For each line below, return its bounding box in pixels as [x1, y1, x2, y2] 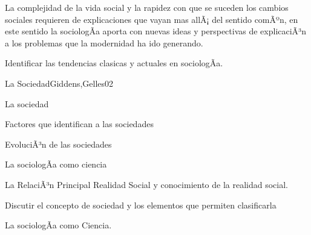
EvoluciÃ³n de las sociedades [5, 137, 112, 150]
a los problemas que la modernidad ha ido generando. [5, 36, 203, 49]
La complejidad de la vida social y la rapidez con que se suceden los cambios [5, 1, 289, 13]
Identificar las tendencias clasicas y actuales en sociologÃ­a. [5, 57, 223, 69]
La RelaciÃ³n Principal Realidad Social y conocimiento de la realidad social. [5, 178, 288, 190]
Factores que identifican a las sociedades [5, 117, 154, 130]
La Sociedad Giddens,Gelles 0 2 [5, 77, 114, 89]
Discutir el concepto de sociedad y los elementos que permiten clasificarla [5, 198, 277, 211]
